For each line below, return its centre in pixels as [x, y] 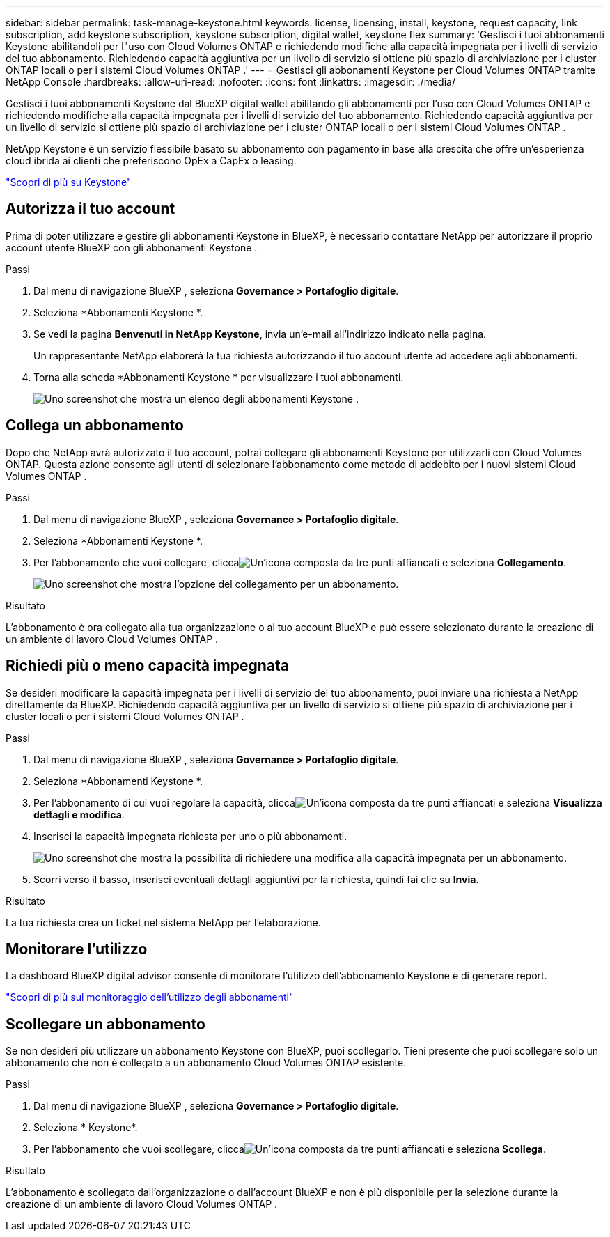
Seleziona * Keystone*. [86, 1128]
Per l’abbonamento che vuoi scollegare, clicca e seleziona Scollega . [290, 1149]
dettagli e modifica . [79, 814]
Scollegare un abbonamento [105, 1024]
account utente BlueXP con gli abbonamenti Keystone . [132, 247]
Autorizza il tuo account [91, 209]
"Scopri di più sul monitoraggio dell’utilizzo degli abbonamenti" [150, 997]
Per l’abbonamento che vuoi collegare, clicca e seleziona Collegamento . [300, 562]
